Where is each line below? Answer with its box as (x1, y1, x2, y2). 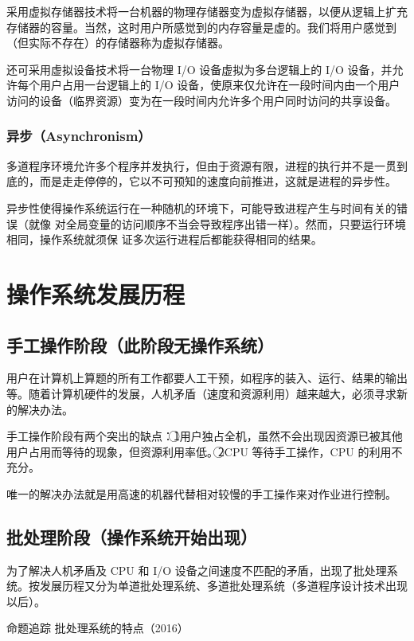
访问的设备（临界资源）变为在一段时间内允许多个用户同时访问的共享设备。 (6, 92, 396, 108)
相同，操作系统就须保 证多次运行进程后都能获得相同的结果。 (6, 231, 322, 248)
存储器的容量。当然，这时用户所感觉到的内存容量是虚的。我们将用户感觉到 (6, 18, 396, 35)
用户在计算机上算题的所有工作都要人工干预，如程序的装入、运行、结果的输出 (6, 369, 408, 386)
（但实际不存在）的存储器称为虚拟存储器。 (6, 34, 229, 51)
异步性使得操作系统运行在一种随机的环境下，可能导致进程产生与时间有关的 (6, 199, 396, 216)
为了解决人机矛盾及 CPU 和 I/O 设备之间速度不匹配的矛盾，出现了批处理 (6, 561, 387, 578)
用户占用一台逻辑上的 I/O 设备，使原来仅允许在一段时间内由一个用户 (39, 76, 400, 93)
